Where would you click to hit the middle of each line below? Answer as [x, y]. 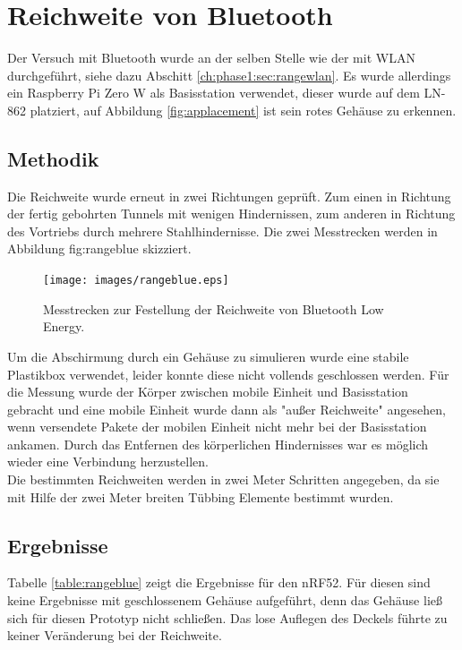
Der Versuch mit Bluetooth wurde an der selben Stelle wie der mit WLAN [211, 58]
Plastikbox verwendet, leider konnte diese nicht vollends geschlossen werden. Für [228, 374]
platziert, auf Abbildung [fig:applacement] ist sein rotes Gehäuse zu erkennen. [243, 110]
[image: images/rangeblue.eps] [136, 281]
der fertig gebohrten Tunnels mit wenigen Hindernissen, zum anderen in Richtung [231, 214]
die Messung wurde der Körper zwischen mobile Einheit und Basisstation [208, 392]
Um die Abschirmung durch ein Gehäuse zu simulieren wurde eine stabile [208, 356]
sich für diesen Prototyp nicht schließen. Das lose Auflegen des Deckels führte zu [227, 617]
